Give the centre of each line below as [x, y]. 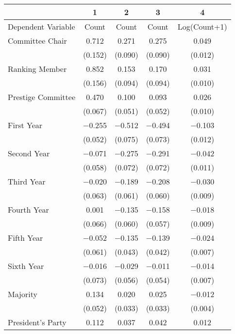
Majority [23, 294]
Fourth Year [28, 209]
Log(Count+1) [202, 26]
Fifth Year [25, 238]
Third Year [27, 181]
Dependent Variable [42, 26]
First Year [25, 125]
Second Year [29, 153]
